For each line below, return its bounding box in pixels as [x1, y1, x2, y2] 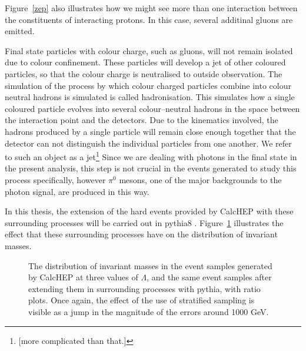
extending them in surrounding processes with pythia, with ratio [28, 282, 261, 294]
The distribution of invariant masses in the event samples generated [28, 259, 272, 271]
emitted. [5, 25, 35, 37]
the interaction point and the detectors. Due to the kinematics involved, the [5, 114, 278, 126]
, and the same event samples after [147, 271, 272, 283]
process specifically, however [5, 173, 106, 186]
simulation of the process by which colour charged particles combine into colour [5, 79, 291, 91]
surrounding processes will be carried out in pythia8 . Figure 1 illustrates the [5, 216, 284, 229]
